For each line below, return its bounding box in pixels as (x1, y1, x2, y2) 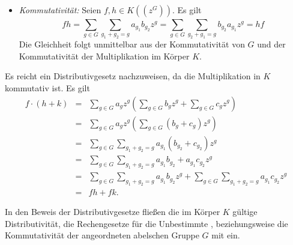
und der (257, 38, 286, 50)
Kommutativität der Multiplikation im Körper (19, 49, 190, 62)
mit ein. (211, 229, 240, 241)
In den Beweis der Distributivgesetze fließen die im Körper (5, 205, 220, 218)
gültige (232, 205, 258, 218)
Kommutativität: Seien (19, 4, 101, 16)
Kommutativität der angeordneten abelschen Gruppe (5, 229, 199, 241)
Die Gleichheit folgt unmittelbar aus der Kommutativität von (19, 38, 245, 50)
